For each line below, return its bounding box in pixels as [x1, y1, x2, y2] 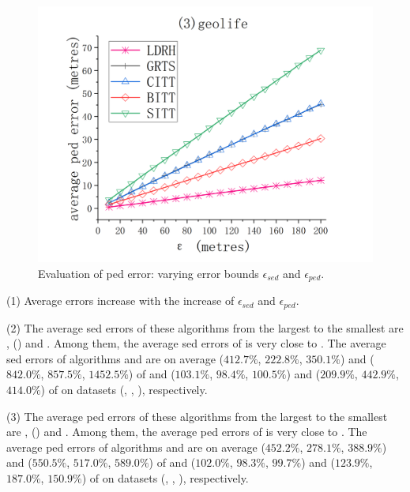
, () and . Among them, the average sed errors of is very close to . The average [6, 335, 386, 351]
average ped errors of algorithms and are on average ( [6, 438, 265, 455]
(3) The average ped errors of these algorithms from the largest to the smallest [6, 407, 388, 424]
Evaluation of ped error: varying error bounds [38, 265, 259, 281]
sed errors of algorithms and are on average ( [6, 350, 224, 366]
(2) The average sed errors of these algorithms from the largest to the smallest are [6, 319, 404, 336]
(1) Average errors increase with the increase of [6, 292, 235, 309]
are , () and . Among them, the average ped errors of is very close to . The [6, 423, 367, 440]
